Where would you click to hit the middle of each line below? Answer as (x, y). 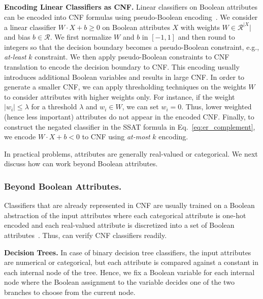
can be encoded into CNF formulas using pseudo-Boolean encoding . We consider (131, 17)
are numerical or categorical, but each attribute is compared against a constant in (131, 262)
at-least (15, 57)
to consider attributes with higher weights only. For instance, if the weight (120, 96)
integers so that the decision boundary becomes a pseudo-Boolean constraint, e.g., (132, 47)
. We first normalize (81, 37)
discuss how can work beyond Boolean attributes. (81, 163)
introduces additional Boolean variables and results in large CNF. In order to (124, 77)
